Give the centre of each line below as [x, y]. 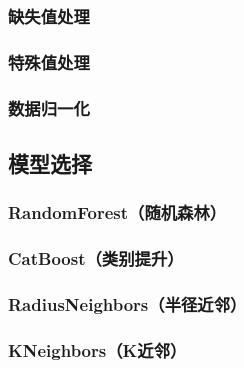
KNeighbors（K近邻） [97, 349]
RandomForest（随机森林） [117, 212]
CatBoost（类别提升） [96, 258]
